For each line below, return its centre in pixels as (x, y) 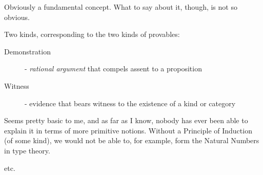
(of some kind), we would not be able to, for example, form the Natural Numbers (132, 140)
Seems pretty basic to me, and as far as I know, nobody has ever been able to (126, 120)
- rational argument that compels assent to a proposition (113, 69)
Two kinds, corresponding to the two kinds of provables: (92, 34)
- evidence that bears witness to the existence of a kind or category (130, 103)
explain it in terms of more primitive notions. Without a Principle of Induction (128, 130)
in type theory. (27, 150)
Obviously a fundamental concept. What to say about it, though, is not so (121, 7)
